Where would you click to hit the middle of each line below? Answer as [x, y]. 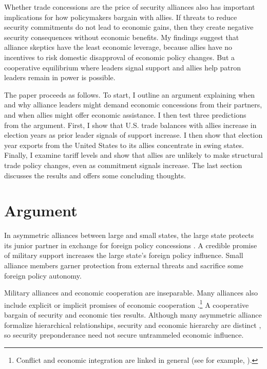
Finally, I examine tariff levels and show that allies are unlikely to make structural [133, 155]
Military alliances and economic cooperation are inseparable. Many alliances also [131, 293]
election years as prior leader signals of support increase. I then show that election [133, 135]
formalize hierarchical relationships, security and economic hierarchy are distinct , [133, 325]
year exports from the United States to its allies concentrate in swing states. [124, 145]
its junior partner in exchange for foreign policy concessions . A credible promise [131, 245]
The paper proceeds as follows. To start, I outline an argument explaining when [130, 94]
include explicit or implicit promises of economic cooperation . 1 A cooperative [127, 304]
